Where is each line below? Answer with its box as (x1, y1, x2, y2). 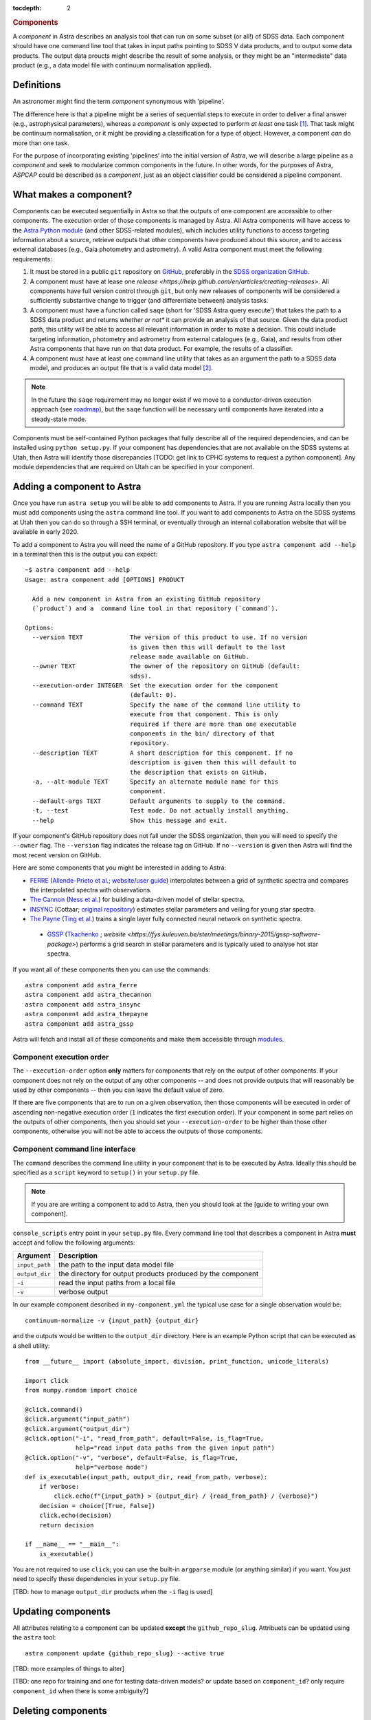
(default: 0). (129, 691, 178, 699)
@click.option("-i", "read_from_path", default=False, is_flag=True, (25, 1434, 265, 1443)
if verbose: (38, 1483, 80, 1490)
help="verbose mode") (76, 1463, 148, 1472)
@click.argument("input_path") (25, 1415, 131, 1423)
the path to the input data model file (58, 1260, 175, 1269)
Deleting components (12, 1705, 108, 1717)
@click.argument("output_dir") (25, 1425, 131, 1432)
